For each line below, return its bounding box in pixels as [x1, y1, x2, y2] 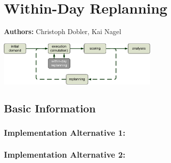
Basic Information [4, 101, 96, 116]
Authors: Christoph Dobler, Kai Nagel [4, 26, 122, 36]
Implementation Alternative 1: [4, 126, 125, 138]
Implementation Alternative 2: [4, 148, 125, 161]
